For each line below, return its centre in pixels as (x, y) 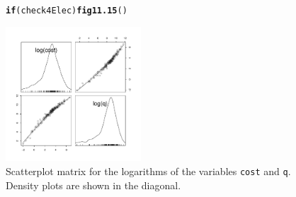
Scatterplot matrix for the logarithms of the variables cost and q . (148, 171)
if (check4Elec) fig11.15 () (67, 11)
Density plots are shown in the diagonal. (93, 185)
